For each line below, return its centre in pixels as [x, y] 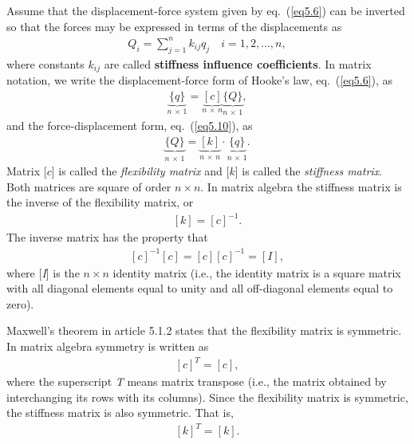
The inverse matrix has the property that [107, 237]
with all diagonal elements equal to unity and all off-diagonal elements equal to [200, 288]
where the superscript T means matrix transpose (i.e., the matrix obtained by [197, 381]
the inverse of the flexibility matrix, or [100, 202]
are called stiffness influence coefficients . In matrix [238, 63]
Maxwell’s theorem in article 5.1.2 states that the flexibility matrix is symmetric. [204, 330]
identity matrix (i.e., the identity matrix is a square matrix [257, 272]
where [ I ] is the [43, 272]
